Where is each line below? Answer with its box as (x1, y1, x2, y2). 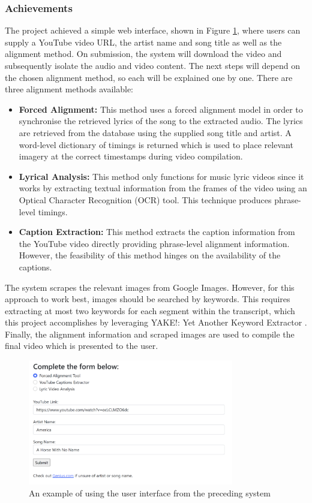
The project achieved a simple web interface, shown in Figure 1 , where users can (5, 24, 301, 37)
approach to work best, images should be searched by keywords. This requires (5, 293, 290, 305)
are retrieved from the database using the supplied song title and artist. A (19, 126, 292, 138)
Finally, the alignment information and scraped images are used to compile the (5, 327, 295, 340)
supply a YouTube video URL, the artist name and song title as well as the (5, 35, 282, 48)
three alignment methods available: (5, 83, 134, 95)
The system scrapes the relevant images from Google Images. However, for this (5, 281, 295, 293)
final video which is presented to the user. (5, 339, 158, 352)
